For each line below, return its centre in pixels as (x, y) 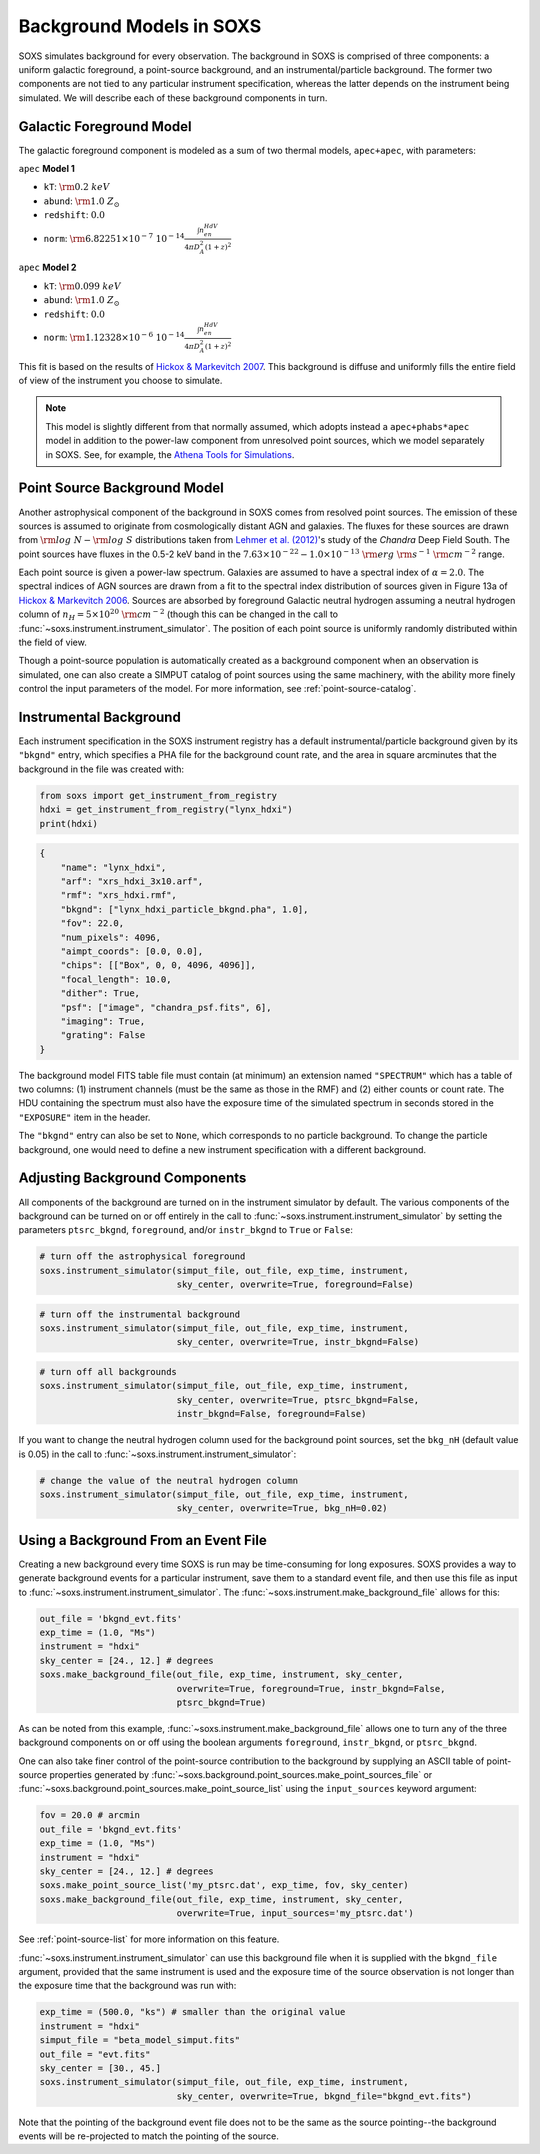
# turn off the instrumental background (139, 1314)
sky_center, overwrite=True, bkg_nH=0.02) (282, 1508)
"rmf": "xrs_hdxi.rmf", (118, 895)
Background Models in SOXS (140, 26)
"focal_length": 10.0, (116, 979)
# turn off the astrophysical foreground (142, 1256)
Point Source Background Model (121, 488)
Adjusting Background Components (132, 1178)
